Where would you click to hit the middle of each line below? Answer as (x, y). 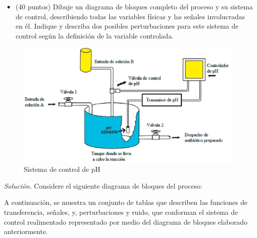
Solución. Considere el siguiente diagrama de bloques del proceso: (103, 185)
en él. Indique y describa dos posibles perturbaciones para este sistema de (127, 26)
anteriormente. (26, 231)
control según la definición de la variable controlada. (95, 35)
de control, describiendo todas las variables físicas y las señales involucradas (130, 16)
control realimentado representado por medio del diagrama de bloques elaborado (126, 221)
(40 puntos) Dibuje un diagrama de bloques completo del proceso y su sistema (134, 6)
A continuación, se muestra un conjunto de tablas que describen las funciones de (126, 202)
